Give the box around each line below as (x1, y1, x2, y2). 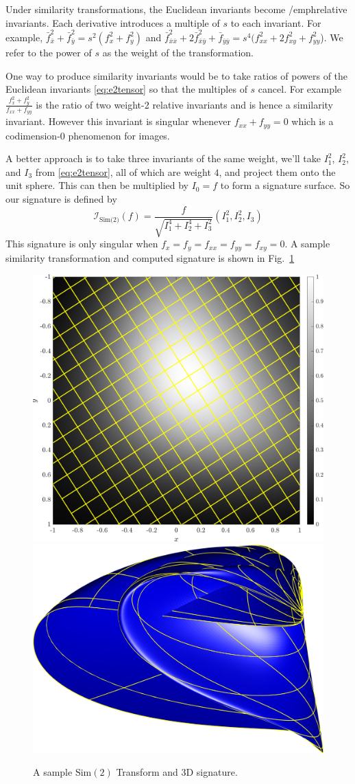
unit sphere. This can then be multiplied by (5, 178, 188, 192)
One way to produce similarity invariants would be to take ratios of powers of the (5, 68, 348, 82)
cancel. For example (258, 82, 342, 96)
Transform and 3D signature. (116, 765, 238, 779)
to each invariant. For (230, 15, 321, 30)
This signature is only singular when (5, 236, 158, 251)
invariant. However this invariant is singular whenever (5, 114, 232, 128)
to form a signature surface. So (220, 178, 350, 192)
